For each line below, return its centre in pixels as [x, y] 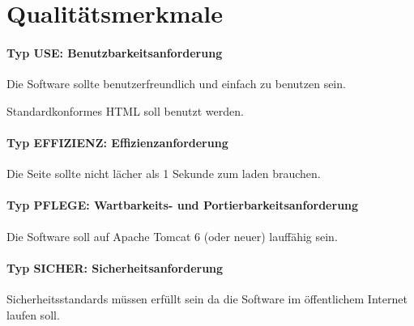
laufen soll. [33, 314]
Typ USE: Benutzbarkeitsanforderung [115, 52]
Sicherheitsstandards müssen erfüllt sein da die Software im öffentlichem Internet [207, 298]
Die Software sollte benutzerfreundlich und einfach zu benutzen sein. [176, 84]
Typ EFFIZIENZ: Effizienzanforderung [117, 142]
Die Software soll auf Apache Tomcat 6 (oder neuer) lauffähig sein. [172, 236]
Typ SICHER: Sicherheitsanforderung [115, 267]
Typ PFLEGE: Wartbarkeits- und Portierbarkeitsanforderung [183, 205]
